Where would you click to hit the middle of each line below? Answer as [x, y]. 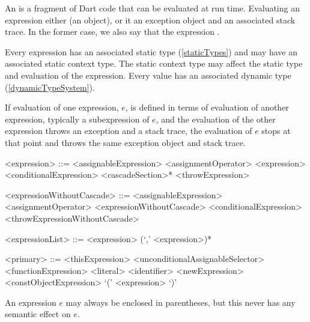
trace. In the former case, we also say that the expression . [112, 32]
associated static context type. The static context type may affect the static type [154, 63]
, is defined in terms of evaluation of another [207, 107]
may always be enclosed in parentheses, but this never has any [181, 302]
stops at [276, 131]
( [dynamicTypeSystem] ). [50, 87]
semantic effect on [38, 314]
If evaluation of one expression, [62, 107]
